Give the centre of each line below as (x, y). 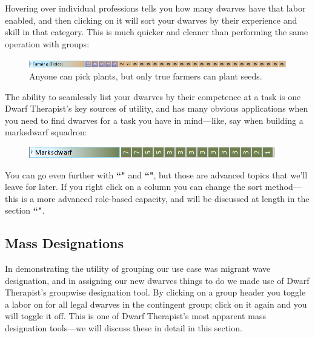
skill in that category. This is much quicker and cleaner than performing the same (157, 32)
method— (283, 187)
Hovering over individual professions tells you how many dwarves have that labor (155, 8)
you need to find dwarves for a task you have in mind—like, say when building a (154, 120)
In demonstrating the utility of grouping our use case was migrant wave (138, 269)
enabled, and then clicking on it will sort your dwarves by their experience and (151, 20)
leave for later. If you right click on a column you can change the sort (134, 187)
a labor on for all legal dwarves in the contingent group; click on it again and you (156, 304)
